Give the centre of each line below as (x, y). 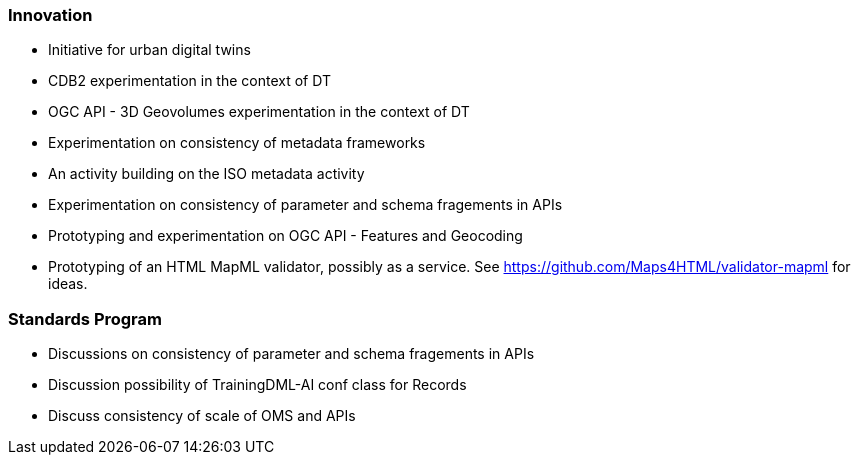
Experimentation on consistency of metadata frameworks (237, 143)
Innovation (50, 15)
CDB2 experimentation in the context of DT (189, 81)
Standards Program (85, 318)
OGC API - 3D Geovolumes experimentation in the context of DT (259, 112)
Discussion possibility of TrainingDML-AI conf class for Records (257, 385)
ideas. (68, 284)
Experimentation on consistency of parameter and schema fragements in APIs (305, 205)
